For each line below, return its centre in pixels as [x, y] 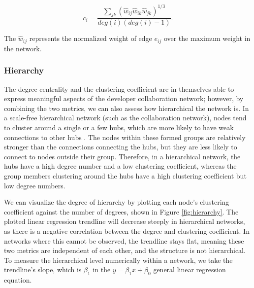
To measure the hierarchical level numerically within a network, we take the [118, 260]
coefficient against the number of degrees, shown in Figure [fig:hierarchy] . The [121, 211]
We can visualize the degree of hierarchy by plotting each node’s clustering [117, 202]
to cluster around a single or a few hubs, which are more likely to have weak [119, 127]
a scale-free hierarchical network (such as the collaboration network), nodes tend [125, 118]
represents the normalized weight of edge [91, 38]
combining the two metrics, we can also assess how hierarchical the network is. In [127, 108]
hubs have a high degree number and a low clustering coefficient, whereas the [120, 166]
